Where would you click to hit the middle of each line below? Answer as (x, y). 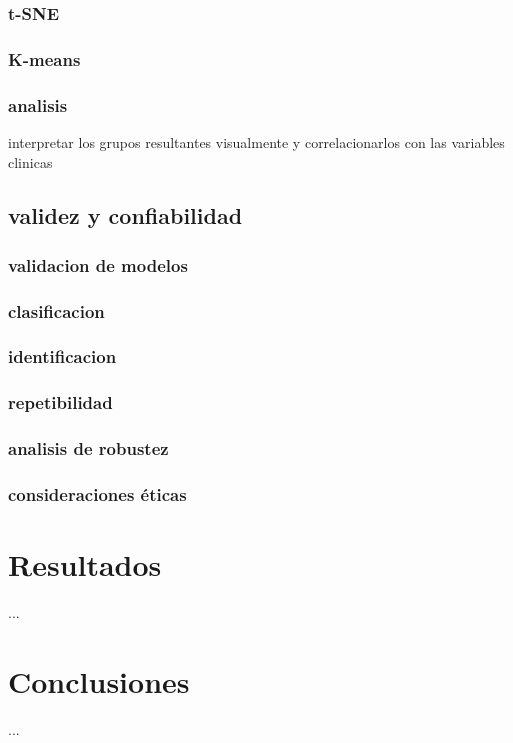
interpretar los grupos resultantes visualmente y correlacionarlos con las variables (256, 141)
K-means (44, 58)
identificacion (62, 356)
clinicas (30, 161)
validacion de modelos (98, 264)
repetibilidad (60, 402)
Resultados (85, 564)
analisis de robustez (88, 448)
